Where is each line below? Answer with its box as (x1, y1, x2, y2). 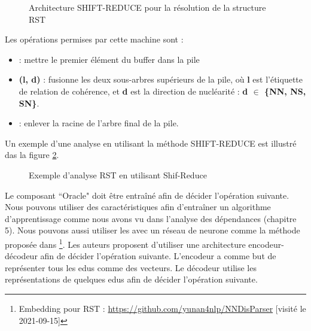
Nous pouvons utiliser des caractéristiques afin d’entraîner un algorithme (5, 201, 271, 213)
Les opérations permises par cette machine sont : (5, 33, 184, 45)
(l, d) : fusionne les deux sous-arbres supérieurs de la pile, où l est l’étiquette (19, 73, 303, 86)
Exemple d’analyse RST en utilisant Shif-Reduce (29, 168, 207, 181)
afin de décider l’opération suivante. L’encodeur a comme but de (40, 250, 276, 262)
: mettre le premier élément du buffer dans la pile (19, 53, 200, 65)
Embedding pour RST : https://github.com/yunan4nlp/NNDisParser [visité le (19, 302, 306, 314)
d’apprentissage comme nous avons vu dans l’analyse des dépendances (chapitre (5, 212, 297, 224)
